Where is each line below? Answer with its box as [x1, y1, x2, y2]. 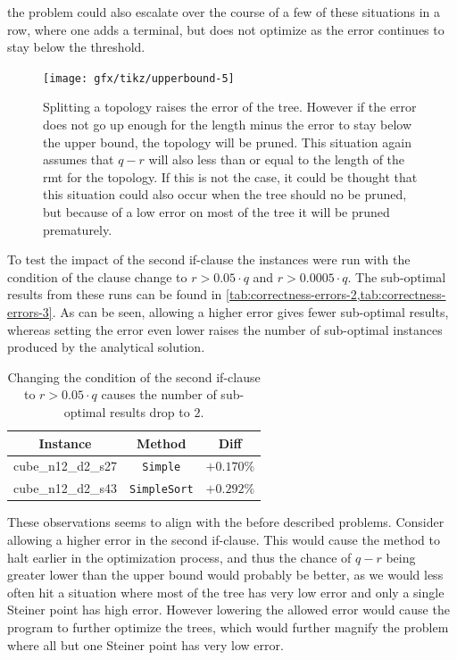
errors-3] [7, 302, 53, 321]
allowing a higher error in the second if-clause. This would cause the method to [7, 531, 441, 549]
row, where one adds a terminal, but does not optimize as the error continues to [7, 20, 445, 38]
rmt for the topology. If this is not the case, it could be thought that [43, 167, 418, 186]
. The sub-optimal [347, 267, 446, 286]
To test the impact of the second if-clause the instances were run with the [7, 250, 411, 269]
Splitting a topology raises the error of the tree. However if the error [43, 97, 417, 116]
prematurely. [43, 220, 112, 238]
